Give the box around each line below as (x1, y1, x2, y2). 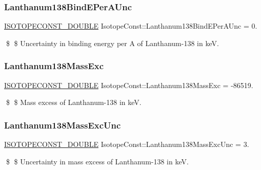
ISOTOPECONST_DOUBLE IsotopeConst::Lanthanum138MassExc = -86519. (4, 79, 253, 90)
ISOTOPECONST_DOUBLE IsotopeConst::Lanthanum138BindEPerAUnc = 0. (4, 20, 257, 31)
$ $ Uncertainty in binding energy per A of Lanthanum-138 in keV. (6, 37, 219, 48)
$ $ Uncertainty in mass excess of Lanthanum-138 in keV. (6, 156, 189, 166)
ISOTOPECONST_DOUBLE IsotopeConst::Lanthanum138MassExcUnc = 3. (4, 139, 249, 150)
